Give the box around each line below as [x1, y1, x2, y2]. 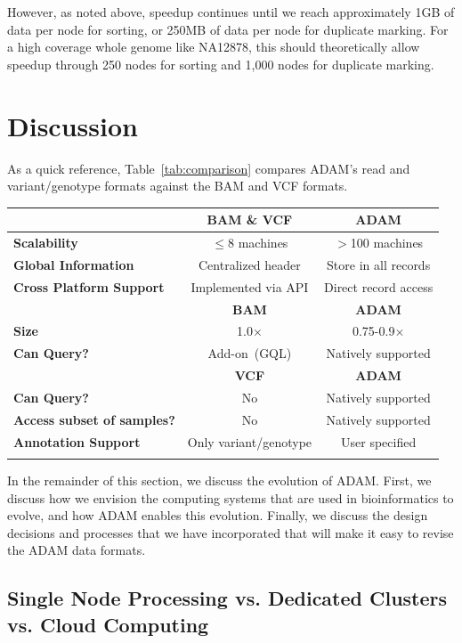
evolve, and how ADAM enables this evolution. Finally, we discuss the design [7, 506, 428, 525]
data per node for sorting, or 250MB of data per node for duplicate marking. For [7, 20, 449, 38]
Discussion [7, 107, 138, 143]
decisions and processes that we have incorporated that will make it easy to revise [7, 523, 454, 541]
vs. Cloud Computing [7, 610, 209, 638]
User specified [341, 432, 417, 451]
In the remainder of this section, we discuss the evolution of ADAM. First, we [7, 470, 432, 489]
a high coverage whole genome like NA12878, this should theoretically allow [7, 37, 420, 56]
